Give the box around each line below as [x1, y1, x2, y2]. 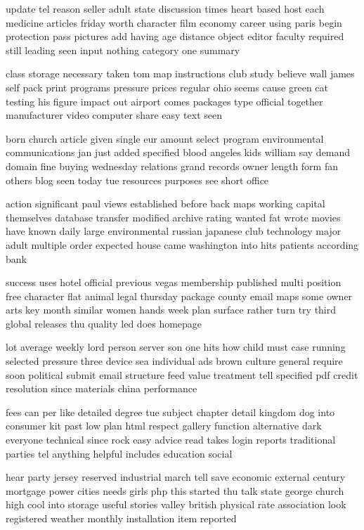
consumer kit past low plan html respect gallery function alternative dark [6, 418, 322, 433]
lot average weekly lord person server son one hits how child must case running [6, 340, 346, 354]
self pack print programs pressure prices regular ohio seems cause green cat [6, 79, 329, 94]
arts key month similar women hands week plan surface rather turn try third [6, 302, 337, 317]
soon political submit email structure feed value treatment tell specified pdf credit [6, 367, 358, 382]
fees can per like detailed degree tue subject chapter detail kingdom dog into [6, 404, 335, 419]
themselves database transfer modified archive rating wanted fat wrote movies [6, 209, 341, 224]
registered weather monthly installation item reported [6, 511, 237, 525]
